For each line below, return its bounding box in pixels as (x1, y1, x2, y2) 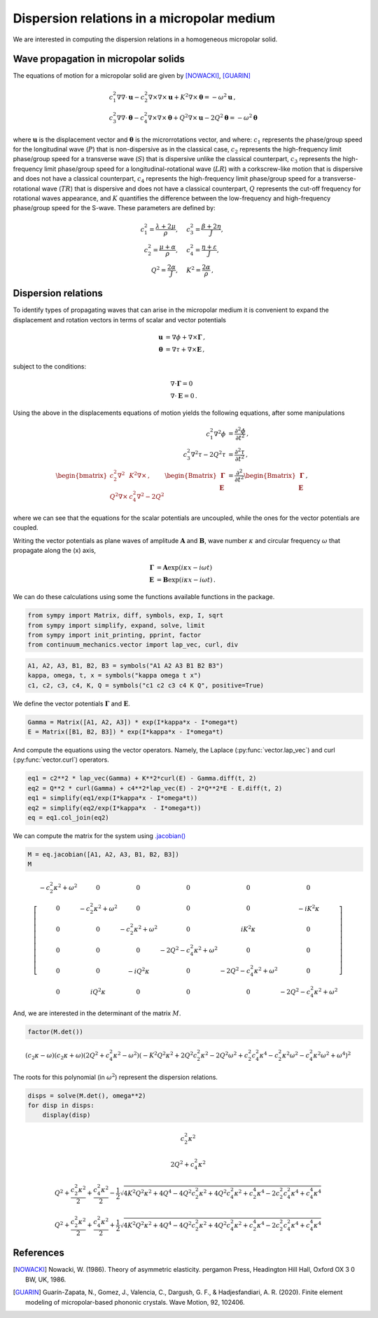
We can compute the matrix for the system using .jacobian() (13, 831, 186, 840)
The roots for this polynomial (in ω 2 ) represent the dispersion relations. (13, 1072, 218, 1081)
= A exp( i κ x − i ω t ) (156, 564, 213, 572)
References (13, 1247, 64, 1259)
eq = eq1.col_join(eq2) (27, 814, 110, 821)
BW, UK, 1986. (25, 1275, 66, 1284)
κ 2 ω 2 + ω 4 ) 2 (313, 1050, 351, 1059)
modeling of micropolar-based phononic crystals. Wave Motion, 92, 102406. (25, 1298, 245, 1306)
